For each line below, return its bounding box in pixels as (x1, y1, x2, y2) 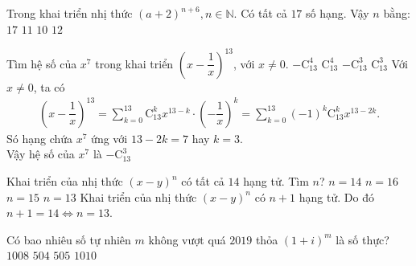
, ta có (33, 78, 65, 95)
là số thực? (336, 231, 389, 248)
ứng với (91, 129, 128, 146)
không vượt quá (148, 231, 226, 248)
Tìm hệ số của (6, 55, 77, 72)
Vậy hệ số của (6, 145, 75, 162)
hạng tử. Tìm (243, 173, 309, 189)
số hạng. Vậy (306, 5, 369, 21)
